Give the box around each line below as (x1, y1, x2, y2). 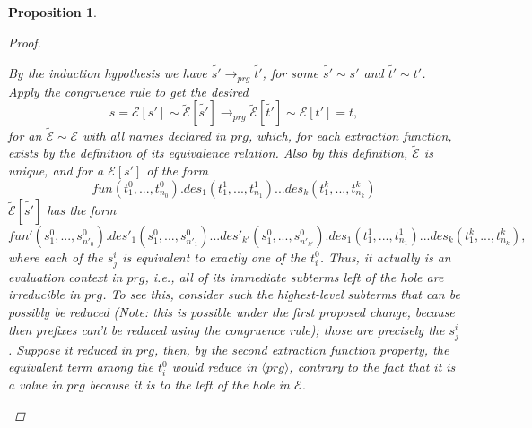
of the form (146, 161, 208, 180)
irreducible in (8, 285, 81, 304)
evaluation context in (8, 267, 123, 286)
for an (8, 125, 42, 144)
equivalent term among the (8, 357, 153, 376)
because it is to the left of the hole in (89, 375, 290, 394)
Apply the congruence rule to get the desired (8, 81, 249, 100)
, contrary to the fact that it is (289, 357, 456, 376)
